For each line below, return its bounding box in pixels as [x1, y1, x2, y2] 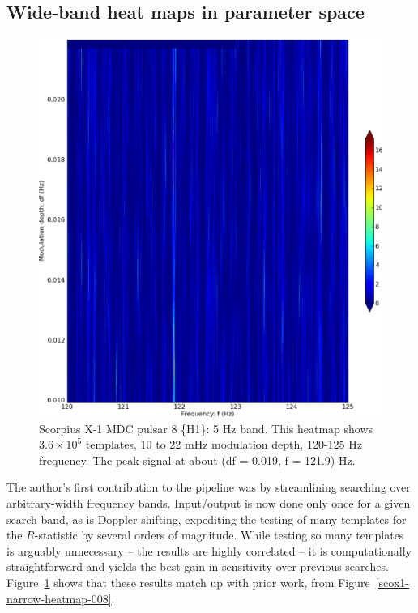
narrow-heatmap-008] [6, 590, 112, 607]
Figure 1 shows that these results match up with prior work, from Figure [6, 574, 370, 590]
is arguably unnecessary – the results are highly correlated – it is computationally [6, 542, 412, 559]
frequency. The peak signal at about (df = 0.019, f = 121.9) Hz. [39, 451, 356, 468]
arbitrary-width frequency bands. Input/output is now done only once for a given [6, 495, 411, 512]
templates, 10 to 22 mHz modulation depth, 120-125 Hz [85, 436, 362, 453]
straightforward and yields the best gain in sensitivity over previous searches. [6, 558, 389, 575]
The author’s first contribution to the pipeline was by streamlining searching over [6, 479, 411, 496]
